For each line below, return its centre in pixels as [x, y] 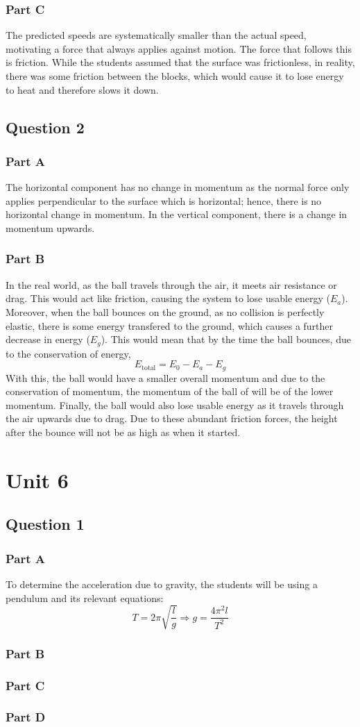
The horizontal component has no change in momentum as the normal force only [178, 187]
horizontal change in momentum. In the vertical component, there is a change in [177, 214]
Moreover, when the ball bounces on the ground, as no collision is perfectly [165, 311]
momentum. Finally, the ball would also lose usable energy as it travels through [175, 404]
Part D [26, 717]
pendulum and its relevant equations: [85, 598]
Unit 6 [37, 479]
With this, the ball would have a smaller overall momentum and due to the [165, 377]
